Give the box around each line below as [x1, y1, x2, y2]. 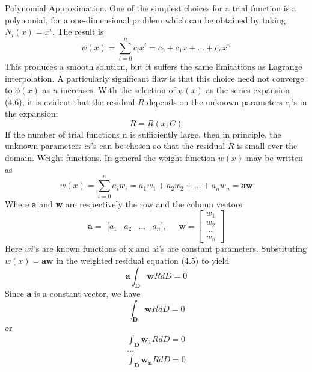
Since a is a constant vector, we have [5, 287, 141, 300]
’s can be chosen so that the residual [91, 139, 225, 152]
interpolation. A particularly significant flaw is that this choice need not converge [5, 72, 304, 84]
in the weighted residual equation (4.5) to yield [56, 254, 230, 267]
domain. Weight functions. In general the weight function [5, 151, 216, 164]
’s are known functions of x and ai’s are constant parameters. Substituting [33, 242, 307, 255]
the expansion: [5, 107, 58, 120]
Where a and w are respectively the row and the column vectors [5, 198, 242, 210]
